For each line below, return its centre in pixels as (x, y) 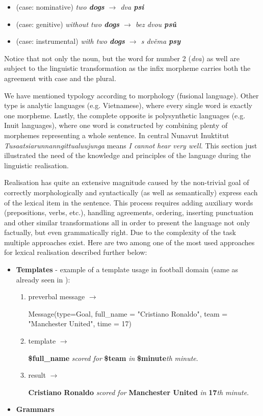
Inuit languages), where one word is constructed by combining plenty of (116, 125)
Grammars (35, 409)
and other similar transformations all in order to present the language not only (127, 222)
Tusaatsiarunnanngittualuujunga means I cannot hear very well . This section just (131, 145)
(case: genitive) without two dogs (68, 24)
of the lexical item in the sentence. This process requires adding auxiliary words (129, 202)
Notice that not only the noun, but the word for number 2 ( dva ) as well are (122, 58)
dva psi (132, 7)
